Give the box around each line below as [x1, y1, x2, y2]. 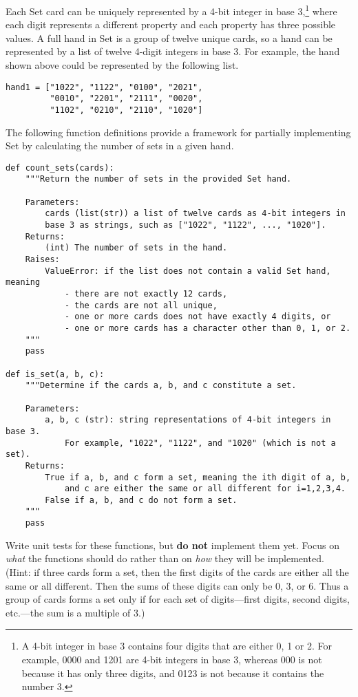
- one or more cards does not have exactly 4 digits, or [64, 312, 331, 322]
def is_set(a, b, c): [6, 369, 105, 379]
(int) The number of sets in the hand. [45, 243, 228, 253]
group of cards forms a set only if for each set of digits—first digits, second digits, [6, 592, 350, 606]
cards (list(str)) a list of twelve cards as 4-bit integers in [45, 208, 346, 219]
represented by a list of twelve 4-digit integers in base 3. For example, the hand [6, 44, 340, 58]
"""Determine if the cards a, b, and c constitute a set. [25, 380, 297, 391]
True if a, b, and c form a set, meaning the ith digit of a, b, [45, 472, 351, 482]
